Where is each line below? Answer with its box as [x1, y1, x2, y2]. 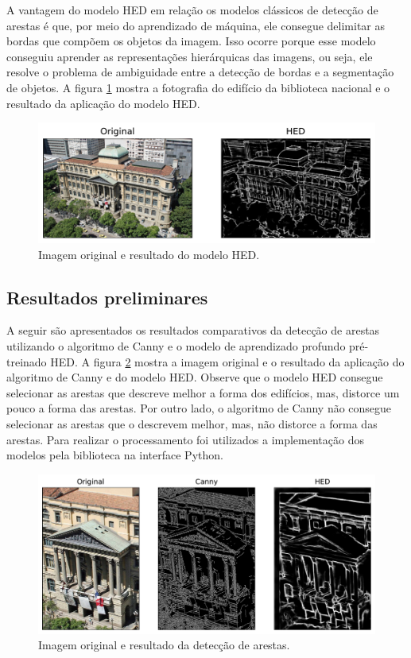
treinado [6, 353, 47, 370]
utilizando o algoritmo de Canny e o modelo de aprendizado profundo [6, 338, 346, 354]
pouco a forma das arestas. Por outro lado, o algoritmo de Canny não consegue [6, 400, 392, 416]
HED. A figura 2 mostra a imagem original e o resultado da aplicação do [50, 353, 405, 370]
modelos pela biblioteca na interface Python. [6, 447, 223, 463]
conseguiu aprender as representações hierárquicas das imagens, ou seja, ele [6, 48, 373, 64]
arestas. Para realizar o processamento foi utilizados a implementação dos [6, 431, 364, 447]
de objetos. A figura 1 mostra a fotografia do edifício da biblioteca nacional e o [6, 79, 390, 95]
